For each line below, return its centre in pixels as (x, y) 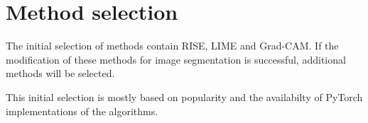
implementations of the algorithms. (82, 111)
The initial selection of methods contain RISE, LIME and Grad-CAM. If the (172, 46)
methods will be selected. (60, 73)
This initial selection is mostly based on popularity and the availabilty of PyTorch (184, 96)
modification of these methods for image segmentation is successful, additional (176, 59)
